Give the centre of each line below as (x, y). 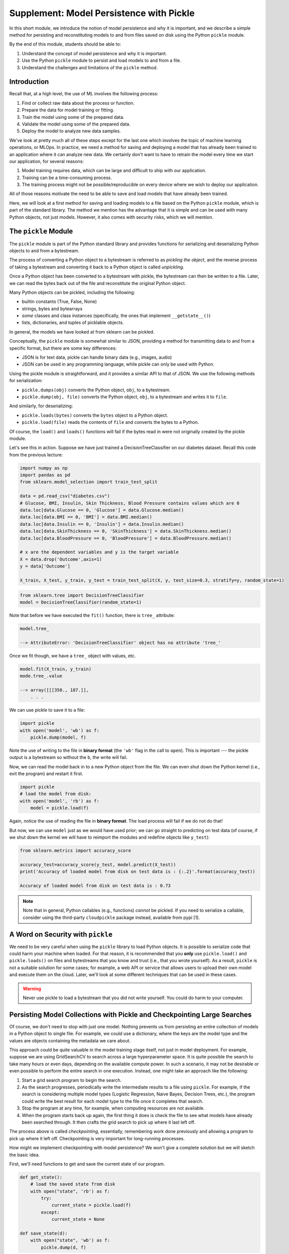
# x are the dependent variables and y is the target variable (99, 552)
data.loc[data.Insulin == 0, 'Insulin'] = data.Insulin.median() (102, 524)
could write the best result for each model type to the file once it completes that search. (113, 1101)
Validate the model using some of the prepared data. (76, 124)
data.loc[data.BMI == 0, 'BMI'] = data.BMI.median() (86, 517)
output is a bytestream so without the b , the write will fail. (68, 757)
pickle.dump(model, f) (58, 737)
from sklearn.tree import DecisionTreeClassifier (82, 595)
